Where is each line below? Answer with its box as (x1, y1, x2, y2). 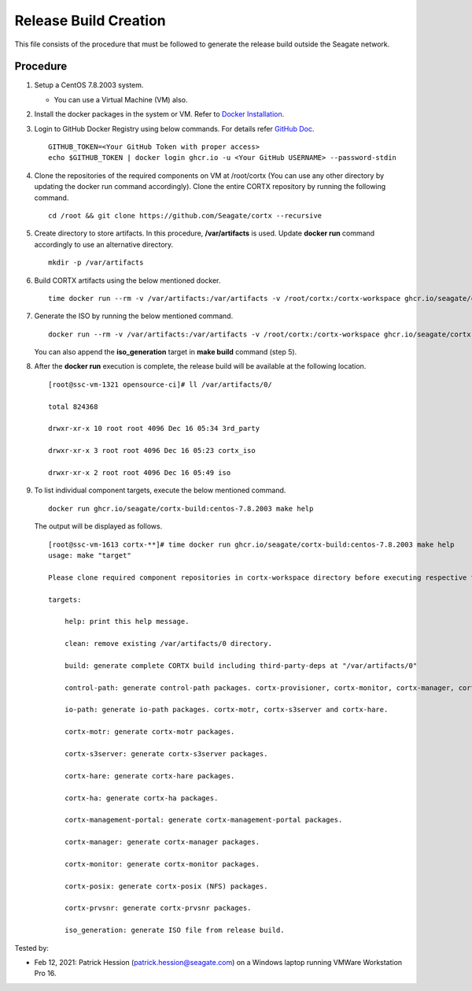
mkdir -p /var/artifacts (48, 258, 144, 267)
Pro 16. (34, 969, 57, 978)
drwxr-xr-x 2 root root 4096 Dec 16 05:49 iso (48, 469, 231, 477)
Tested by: (14, 943, 49, 952)
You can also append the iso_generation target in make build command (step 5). (34, 347, 297, 357)
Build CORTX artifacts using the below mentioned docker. (34, 276, 221, 285)
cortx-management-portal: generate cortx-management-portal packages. (64, 815, 343, 825)
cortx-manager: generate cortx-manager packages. (64, 837, 260, 847)
